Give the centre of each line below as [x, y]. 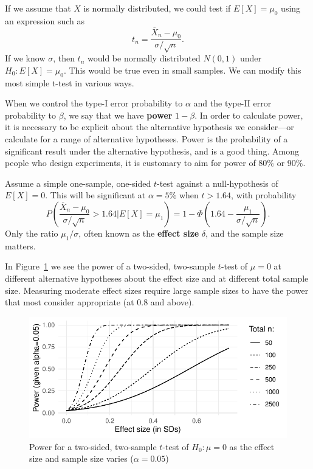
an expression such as [45, 20]
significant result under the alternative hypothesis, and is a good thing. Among [152, 151]
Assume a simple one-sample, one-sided [78, 183]
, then [64, 58]
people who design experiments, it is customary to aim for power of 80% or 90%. [155, 163]
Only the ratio [32, 233]
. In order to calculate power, [249, 115]
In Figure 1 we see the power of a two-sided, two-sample [110, 266]
